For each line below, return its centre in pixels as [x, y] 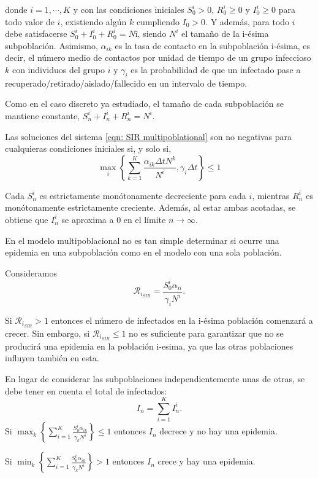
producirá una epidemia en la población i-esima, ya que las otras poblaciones [149, 346]
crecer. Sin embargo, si [47, 333]
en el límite [145, 219]
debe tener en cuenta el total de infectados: [86, 390]
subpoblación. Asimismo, [51, 45]
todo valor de [30, 21]
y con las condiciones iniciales [129, 9]
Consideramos [31, 272]
